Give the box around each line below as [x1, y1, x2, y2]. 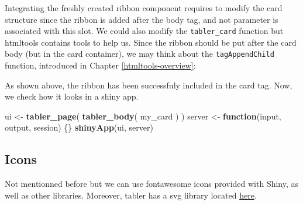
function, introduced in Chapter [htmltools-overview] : [5, 59, 196, 71]
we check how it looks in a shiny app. [5, 90, 139, 102]
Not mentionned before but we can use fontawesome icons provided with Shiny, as [5, 177, 299, 190]
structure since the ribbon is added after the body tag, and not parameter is [5, 13, 278, 25]
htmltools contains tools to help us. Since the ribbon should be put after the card [5, 36, 297, 48]
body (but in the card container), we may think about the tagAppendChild [5, 47, 274, 60]
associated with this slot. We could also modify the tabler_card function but [5, 25, 284, 37]
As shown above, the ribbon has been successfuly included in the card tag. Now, [5, 78, 292, 91]
